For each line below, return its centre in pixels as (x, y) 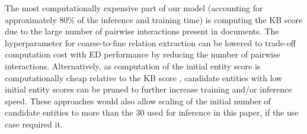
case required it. (34, 124)
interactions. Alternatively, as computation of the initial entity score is (133, 66)
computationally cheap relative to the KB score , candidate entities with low (144, 77)
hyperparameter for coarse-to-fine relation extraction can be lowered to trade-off (150, 42)
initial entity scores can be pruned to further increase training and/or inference (148, 89)
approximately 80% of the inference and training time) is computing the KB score (154, 19)
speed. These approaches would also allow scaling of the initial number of (138, 100)
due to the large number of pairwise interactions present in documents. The (142, 31)
